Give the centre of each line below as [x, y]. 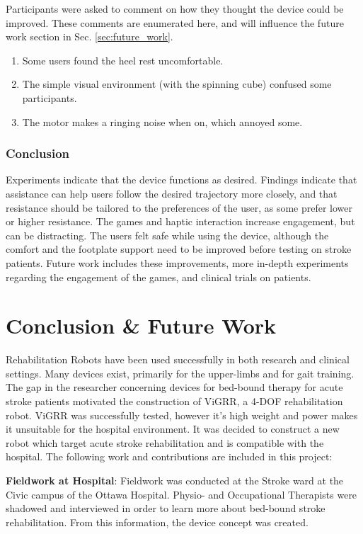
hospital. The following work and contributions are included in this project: [169, 456]
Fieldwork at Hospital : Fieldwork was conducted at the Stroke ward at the [175, 480]
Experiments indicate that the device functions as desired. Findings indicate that [181, 180]
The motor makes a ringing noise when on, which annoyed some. [162, 121]
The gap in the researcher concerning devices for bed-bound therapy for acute [174, 387]
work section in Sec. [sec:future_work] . [90, 36]
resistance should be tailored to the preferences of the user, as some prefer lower [179, 207]
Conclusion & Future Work [141, 325]
